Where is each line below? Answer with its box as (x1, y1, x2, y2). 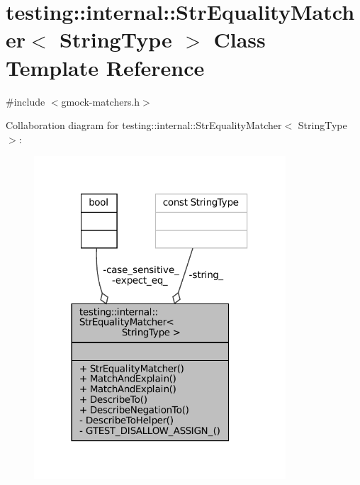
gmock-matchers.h (61, 94, 140, 108)
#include (6, 94, 45, 108)
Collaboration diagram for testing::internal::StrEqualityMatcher (6, 118, 282, 133)
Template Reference (6, 52, 205, 82)
